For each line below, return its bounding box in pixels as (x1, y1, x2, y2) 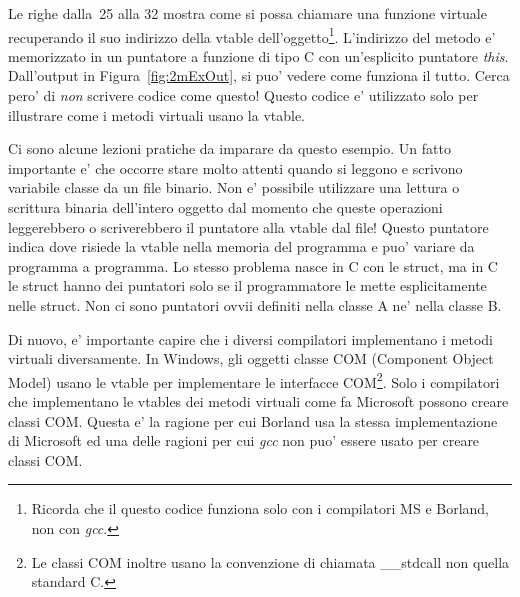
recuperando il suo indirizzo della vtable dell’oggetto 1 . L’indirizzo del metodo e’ (8, 23, 496, 47)
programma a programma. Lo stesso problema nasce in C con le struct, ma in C (8, 255, 498, 276)
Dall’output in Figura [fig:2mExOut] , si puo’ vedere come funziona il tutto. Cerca (8, 65, 510, 86)
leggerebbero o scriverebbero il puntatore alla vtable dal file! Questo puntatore (8, 216, 489, 237)
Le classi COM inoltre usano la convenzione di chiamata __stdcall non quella (31, 551, 510, 572)
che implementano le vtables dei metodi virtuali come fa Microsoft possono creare (8, 391, 509, 411)
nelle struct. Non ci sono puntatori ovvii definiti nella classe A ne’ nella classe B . (8, 294, 502, 315)
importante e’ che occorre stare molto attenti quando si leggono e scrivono (8, 157, 463, 178)
